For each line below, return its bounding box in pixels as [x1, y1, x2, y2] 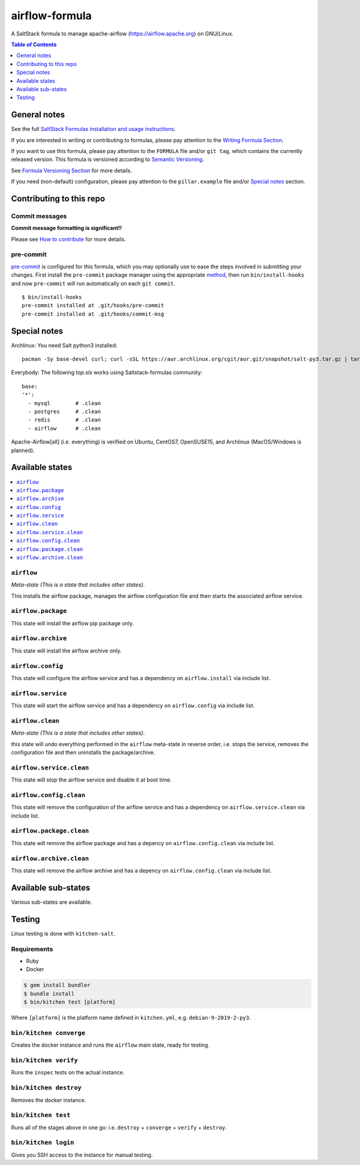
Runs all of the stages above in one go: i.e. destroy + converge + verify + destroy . [11, 1124, 227, 1131]
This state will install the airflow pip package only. [11, 619, 134, 627]
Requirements [11, 945, 53, 953]
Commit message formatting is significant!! [11, 224, 122, 232]
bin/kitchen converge [11, 1029, 85, 1037]
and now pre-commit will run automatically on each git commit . [11, 280, 176, 287]
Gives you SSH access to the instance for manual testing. [11, 1151, 153, 1158]
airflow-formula [11, 9, 92, 22]
